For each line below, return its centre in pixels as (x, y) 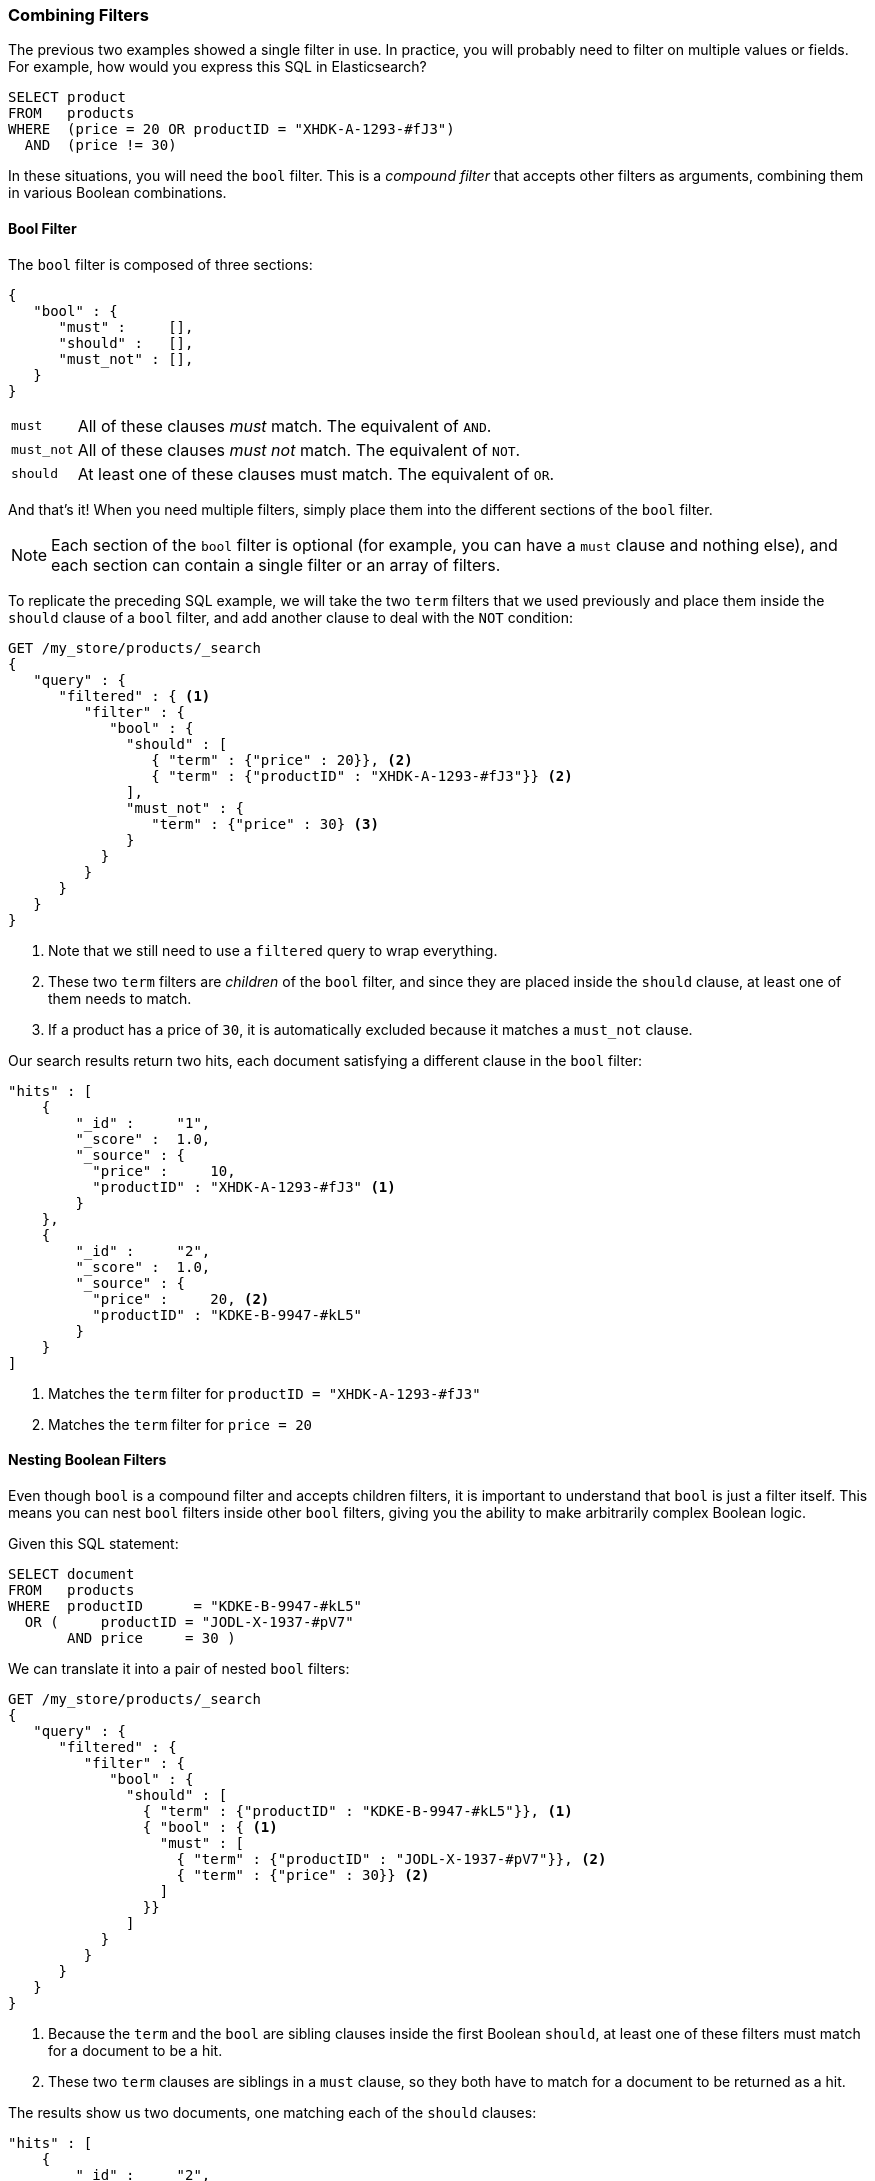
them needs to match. (120, 998)
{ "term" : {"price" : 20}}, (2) (282, 759)
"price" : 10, (164, 1170)
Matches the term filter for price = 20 (180, 1424)
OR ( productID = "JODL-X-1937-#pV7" (189, 1621)
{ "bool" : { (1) (210, 1826)
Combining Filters (78, 15)
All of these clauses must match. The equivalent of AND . (284, 425)
